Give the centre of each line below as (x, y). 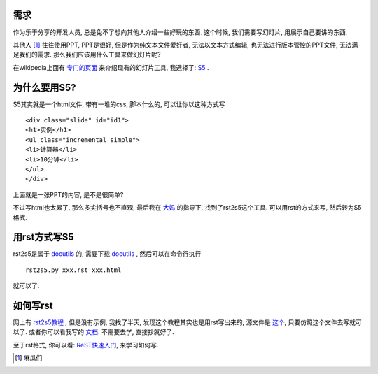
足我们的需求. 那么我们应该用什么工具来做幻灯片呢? (87, 55)
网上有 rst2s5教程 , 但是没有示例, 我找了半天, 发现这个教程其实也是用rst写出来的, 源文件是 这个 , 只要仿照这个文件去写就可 (187, 322)
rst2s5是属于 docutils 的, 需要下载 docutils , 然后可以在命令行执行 (107, 254)
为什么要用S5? (44, 87)
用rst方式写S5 (43, 237)
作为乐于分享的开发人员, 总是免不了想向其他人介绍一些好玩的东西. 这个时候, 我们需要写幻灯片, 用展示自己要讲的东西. (180, 32)
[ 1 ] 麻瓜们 (29, 358)
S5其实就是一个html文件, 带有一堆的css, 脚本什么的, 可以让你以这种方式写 (119, 104)
